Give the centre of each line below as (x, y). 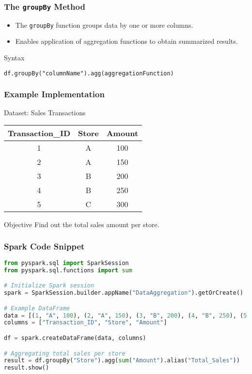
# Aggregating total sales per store (65, 353)
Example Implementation (54, 94)
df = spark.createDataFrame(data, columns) (75, 338)
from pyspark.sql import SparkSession (66, 263)
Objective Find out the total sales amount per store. (82, 224)
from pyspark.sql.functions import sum (68, 270)
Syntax (14, 58)
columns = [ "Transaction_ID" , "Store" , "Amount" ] (86, 323)
